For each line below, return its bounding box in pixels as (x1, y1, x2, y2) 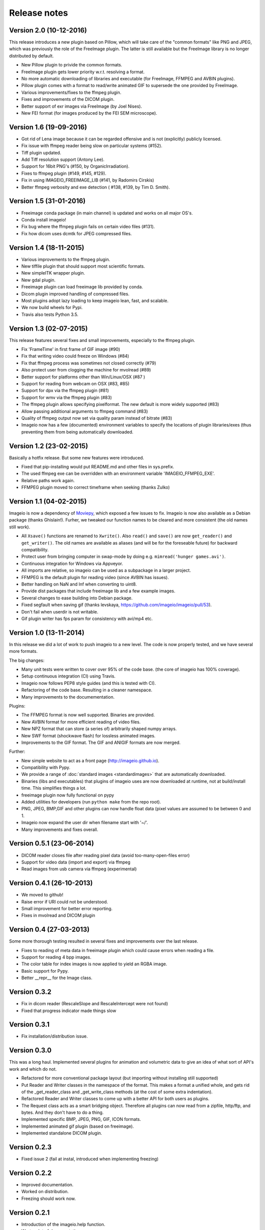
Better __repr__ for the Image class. (21, 975, 93, 981)
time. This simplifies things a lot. (21, 785, 87, 791)
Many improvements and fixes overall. (21, 827, 98, 832)
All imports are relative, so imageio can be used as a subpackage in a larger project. (21, 567, 191, 573)
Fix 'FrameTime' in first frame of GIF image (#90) (21, 346, 120, 352)
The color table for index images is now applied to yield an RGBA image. (21, 961, 167, 967)
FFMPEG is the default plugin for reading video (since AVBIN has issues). (21, 574, 169, 580)
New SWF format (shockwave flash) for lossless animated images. (21, 733, 156, 738)
